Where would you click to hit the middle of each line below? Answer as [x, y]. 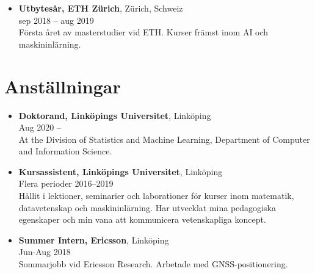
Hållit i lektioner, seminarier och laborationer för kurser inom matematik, [156, 196]
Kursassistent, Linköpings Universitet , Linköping [121, 171]
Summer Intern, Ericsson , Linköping [94, 240]
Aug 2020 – [40, 127]
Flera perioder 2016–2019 [66, 183]
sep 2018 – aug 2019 [56, 20]
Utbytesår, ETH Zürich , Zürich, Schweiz [101, 8]
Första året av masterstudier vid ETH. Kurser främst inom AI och [143, 32]
